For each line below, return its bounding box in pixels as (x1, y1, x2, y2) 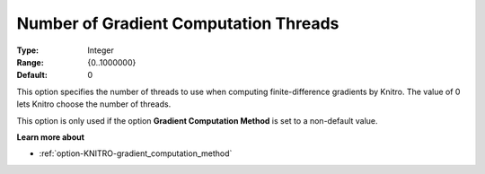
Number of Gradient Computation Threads (16, 13, 339, 33)
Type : (16, 45, 40, 56)
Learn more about (16, 131, 85, 143)
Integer (87, 45, 114, 56)
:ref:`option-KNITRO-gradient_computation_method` (39, 148, 233, 159)
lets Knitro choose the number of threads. (16, 99, 172, 109)
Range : (16, 57, 44, 67)
